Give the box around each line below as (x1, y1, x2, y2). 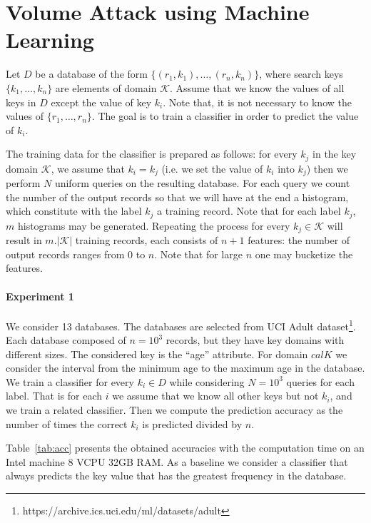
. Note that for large (154, 246, 243, 261)
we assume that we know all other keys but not (112, 388, 319, 403)
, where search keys (259, 66, 343, 81)
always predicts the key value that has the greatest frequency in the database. (6, 468, 347, 483)
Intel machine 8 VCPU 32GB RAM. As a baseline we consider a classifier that (6, 454, 348, 469)
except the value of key (51, 94, 152, 109)
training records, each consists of (75, 233, 218, 248)
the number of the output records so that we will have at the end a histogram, (6, 189, 349, 204)
